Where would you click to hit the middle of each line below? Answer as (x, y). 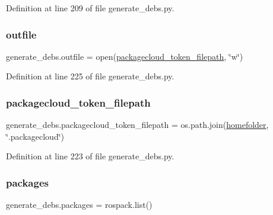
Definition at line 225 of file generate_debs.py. (90, 76)
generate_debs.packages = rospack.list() (79, 205)
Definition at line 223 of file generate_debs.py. (90, 156)
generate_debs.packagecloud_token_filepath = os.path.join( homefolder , (137, 125)
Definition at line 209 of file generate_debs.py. (90, 8)
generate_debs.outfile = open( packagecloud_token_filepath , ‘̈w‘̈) (125, 56)
